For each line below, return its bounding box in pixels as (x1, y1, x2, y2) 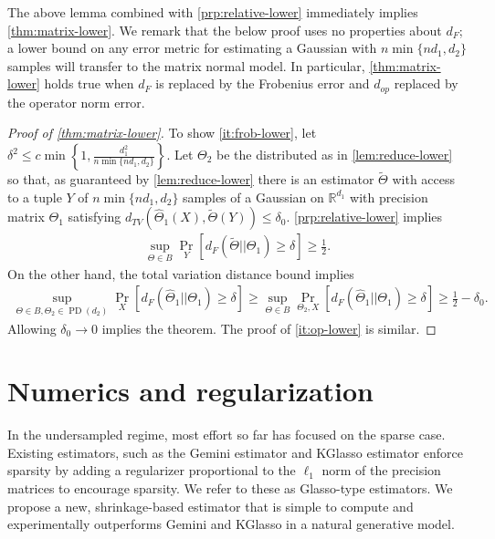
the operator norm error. (7, 92, 145, 111)
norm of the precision (321, 461, 441, 480)
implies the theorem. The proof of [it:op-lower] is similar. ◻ (101, 318, 437, 337)
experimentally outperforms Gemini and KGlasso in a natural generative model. (7, 514, 455, 534)
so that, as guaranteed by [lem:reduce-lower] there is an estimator (7, 170, 374, 189)
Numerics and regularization (7, 372, 374, 409)
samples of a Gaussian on (183, 187, 324, 206)
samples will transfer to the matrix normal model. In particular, (7, 56, 365, 75)
